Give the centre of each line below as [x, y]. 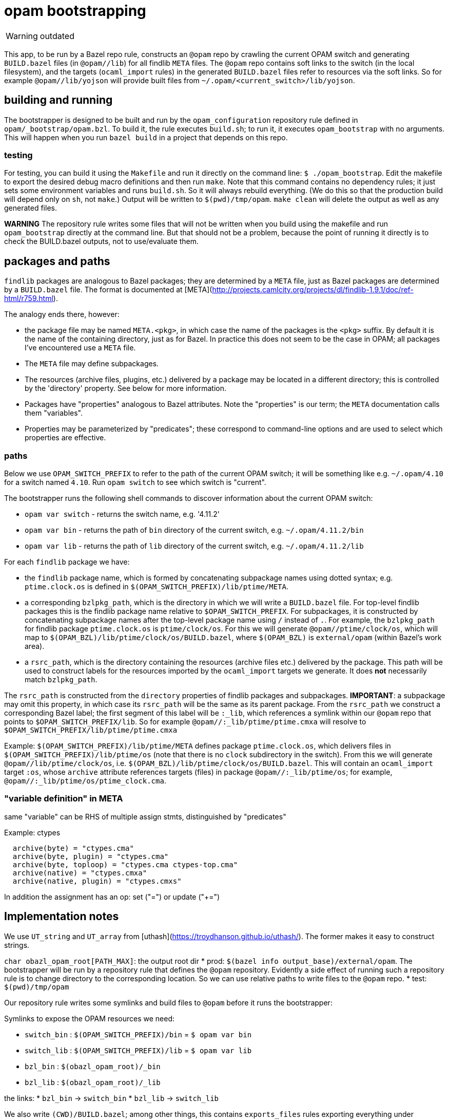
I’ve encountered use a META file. [80, 348]
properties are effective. [65, 438]
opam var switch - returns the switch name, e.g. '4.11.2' [122, 514]
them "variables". [54, 413]
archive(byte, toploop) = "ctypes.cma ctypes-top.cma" [125, 864]
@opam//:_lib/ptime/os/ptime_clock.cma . [85, 780]
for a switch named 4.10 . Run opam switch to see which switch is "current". [135, 482]
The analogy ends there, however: [62, 314]
